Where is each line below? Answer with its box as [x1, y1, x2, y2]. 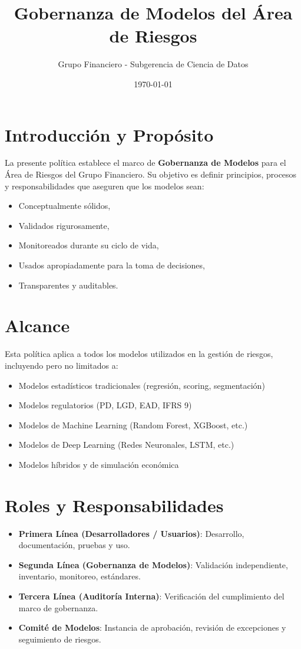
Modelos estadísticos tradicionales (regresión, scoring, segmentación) [18, 379, 265, 391]
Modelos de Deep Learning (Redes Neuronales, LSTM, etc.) [18, 438, 234, 451]
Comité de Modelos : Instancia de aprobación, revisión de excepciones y [18, 621, 286, 634]
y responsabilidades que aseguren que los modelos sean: [5, 179, 204, 192]
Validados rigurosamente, [18, 219, 110, 231]
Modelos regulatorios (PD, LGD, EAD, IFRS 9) [18, 399, 192, 411]
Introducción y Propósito [5, 122, 214, 146]
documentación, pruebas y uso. [18, 539, 130, 551]
